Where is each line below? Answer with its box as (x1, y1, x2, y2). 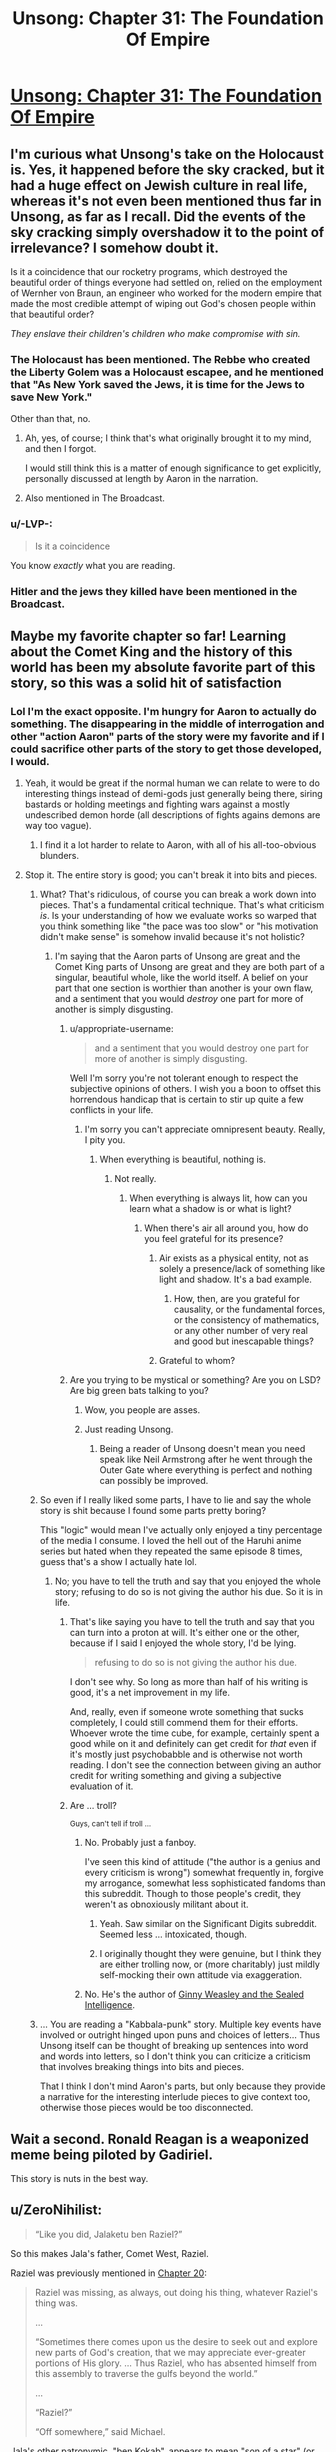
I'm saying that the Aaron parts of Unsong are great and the (54, 950, 301, 962)
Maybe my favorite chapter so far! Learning (10, 627, 287, 644)
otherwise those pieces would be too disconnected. (39, 2102, 254, 2114)
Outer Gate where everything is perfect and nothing (99, 1464, 313, 1476)
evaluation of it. (69, 1780, 134, 1792)
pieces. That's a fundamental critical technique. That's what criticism (39, 899, 325, 911)
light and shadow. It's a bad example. (158, 1273, 313, 1286)
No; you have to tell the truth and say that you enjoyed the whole (54, 1575, 322, 1587)
